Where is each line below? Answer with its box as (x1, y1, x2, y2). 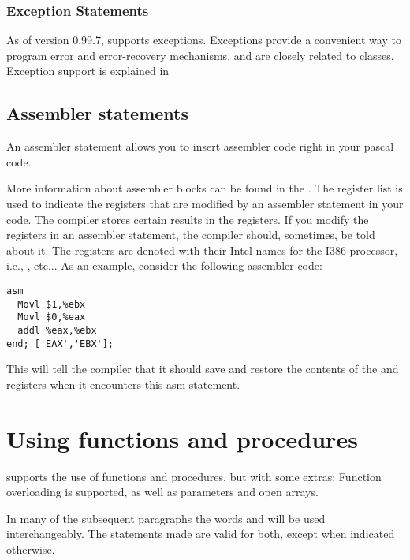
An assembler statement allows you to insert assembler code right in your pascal (6, 138, 394, 155)
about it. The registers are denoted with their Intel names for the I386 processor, (6, 241, 398, 258)
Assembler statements (6, 101, 188, 125)
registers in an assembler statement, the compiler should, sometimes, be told (6, 226, 375, 243)
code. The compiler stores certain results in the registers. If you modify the (6, 211, 369, 227)
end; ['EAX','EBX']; (6, 338, 114, 349)
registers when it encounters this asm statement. (6, 375, 240, 392)
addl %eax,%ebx (17, 324, 97, 336)
